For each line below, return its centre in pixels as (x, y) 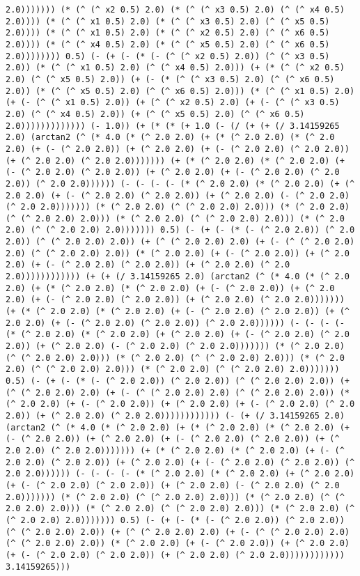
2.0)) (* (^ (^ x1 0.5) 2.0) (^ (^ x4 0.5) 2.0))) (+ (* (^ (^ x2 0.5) (175, 68)
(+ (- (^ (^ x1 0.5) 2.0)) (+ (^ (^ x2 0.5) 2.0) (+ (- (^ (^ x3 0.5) (173, 103)
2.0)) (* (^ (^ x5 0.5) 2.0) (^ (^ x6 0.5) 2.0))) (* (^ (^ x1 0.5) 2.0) (180, 91)
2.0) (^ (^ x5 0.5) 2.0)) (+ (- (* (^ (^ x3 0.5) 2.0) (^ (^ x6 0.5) (170, 79)
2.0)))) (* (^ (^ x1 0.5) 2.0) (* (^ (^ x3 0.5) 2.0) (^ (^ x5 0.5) (168, 21)
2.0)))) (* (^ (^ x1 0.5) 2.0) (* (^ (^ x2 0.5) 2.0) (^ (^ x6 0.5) (168, 33)
